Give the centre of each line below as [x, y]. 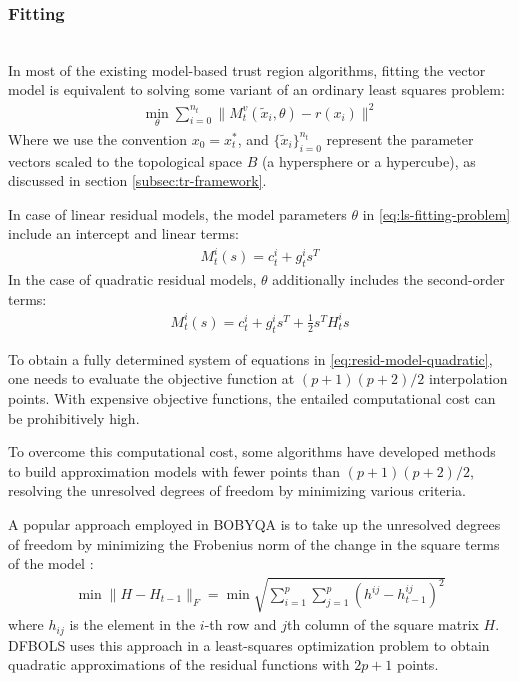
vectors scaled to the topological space [125, 160]
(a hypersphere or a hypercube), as [368, 160]
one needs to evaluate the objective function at [151, 378]
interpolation [468, 378]
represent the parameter [400, 138]
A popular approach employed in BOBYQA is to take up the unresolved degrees [254, 523]
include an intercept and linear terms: [123, 233]
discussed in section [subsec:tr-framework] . [137, 180]
